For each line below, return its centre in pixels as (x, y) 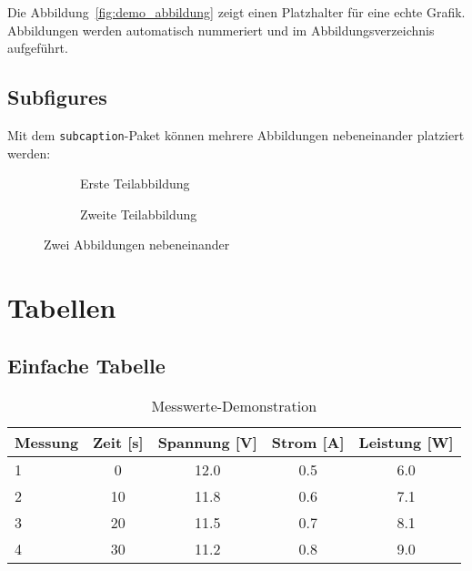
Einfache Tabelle (86, 365)
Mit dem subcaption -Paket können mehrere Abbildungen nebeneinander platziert (236, 134)
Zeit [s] (118, 442)
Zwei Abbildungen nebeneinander (137, 245)
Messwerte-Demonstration (234, 405)
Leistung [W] (406, 442)
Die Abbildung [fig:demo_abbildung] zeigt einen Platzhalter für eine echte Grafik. (236, 12)
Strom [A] (308, 442)
